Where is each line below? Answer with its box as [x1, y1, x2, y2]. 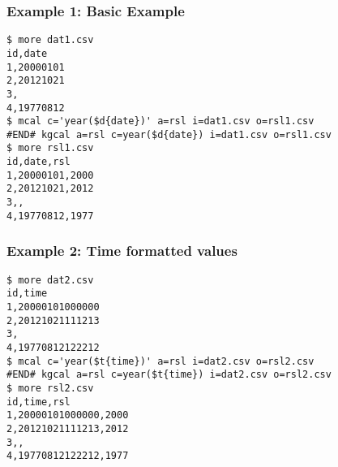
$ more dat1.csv [6, 34, 94, 46]
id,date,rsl [6, 156, 71, 168]
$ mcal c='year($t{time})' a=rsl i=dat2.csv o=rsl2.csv [6, 355, 314, 367]
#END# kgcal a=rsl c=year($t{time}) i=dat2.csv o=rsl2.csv [6, 369, 332, 381]
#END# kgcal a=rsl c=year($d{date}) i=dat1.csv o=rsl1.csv [6, 128, 332, 141]
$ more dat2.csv [6, 274, 94, 286]
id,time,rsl [6, 396, 71, 408]
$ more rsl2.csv [6, 382, 94, 394]
